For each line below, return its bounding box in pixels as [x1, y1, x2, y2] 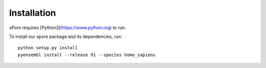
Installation [9, 7, 56, 18]
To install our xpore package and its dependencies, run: [9, 34, 123, 39]
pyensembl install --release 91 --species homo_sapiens [18, 52, 156, 58]
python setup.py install [18, 45, 78, 51]
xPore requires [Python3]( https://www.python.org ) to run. [9, 25, 127, 31]
